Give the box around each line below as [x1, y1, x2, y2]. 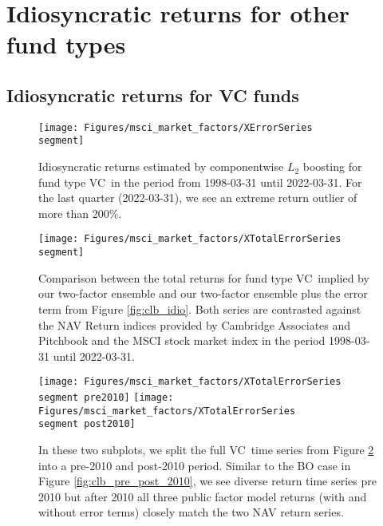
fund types [6, 28, 126, 61]
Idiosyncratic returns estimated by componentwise [38, 158, 284, 175]
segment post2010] [38, 418, 136, 430]
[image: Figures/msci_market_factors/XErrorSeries [38, 121, 313, 133]
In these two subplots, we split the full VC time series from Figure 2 [38, 441, 374, 457]
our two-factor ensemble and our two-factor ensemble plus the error [38, 285, 368, 302]
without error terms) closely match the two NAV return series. [38, 504, 344, 520]
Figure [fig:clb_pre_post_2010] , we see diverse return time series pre [38, 473, 377, 489]
